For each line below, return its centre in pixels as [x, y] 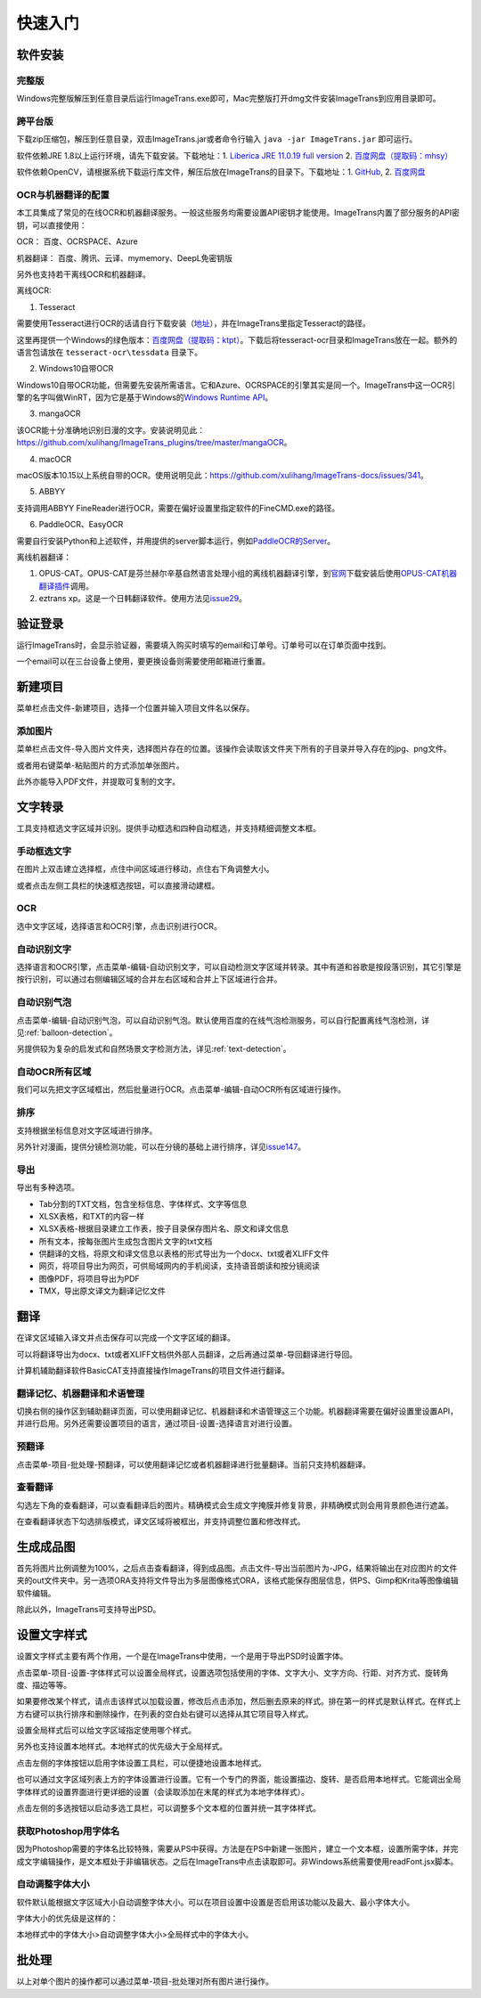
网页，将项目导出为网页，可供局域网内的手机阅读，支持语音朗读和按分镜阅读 [179, 1266]
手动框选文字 [44, 851]
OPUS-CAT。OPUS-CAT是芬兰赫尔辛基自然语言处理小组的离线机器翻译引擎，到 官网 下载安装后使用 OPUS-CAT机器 [248, 574]
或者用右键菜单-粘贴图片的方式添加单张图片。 [100, 765]
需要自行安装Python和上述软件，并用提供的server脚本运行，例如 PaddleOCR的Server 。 [176, 541]
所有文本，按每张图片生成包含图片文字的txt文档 [126, 1241]
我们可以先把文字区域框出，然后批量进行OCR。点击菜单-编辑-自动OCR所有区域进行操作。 [181, 1089]
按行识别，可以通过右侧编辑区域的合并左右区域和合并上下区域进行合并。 [149, 979]
